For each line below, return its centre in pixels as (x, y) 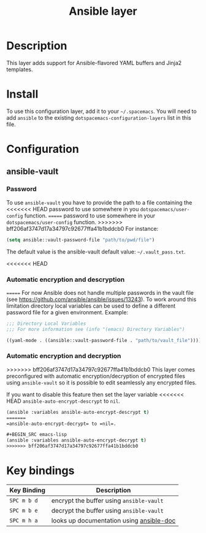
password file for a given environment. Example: (67, 312)
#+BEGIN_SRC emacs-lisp (37, 435)
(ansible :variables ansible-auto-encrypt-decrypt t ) (77, 440)
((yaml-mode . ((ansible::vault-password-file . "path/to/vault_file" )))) (104, 340)
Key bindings (40, 471)
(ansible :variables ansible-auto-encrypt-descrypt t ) (78, 412)
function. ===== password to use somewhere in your (90, 216)
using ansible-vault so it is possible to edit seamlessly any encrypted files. (102, 383)
